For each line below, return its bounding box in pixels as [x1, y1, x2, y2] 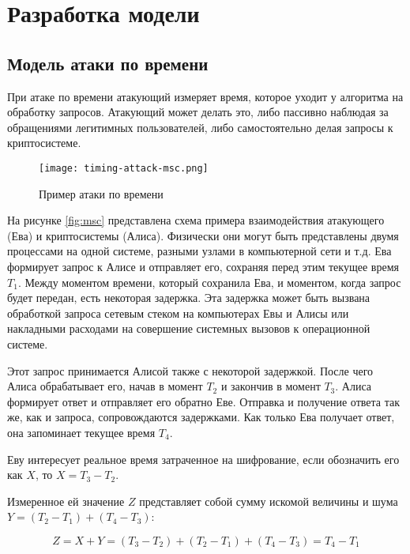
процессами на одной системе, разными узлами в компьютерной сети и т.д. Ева [7, 243, 392, 259]
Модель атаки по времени [7, 51, 209, 75]
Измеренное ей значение [7, 492, 125, 509]
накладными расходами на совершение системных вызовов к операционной [7, 320, 371, 337]
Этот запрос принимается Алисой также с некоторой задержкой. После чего [7, 362, 374, 379]
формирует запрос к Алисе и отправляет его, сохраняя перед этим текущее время [7, 258, 399, 274]
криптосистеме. [7, 134, 81, 151]
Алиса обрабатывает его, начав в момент [7, 378, 203, 394]
